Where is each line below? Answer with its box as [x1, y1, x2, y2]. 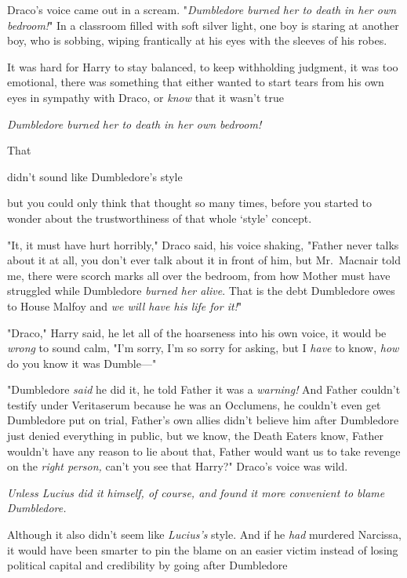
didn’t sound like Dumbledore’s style [7, 168, 183, 184]
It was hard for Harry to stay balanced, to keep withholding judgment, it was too [7, 58, 398, 75]
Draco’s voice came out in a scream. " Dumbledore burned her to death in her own [7, 2, 397, 17]
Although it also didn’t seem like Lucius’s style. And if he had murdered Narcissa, [7, 526, 402, 543]
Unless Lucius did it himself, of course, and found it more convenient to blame [7, 484, 385, 500]
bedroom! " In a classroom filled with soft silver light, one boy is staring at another [7, 16, 399, 33]
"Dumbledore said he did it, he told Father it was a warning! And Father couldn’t [7, 381, 401, 398]
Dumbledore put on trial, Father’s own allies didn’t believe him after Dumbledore [7, 412, 399, 428]
